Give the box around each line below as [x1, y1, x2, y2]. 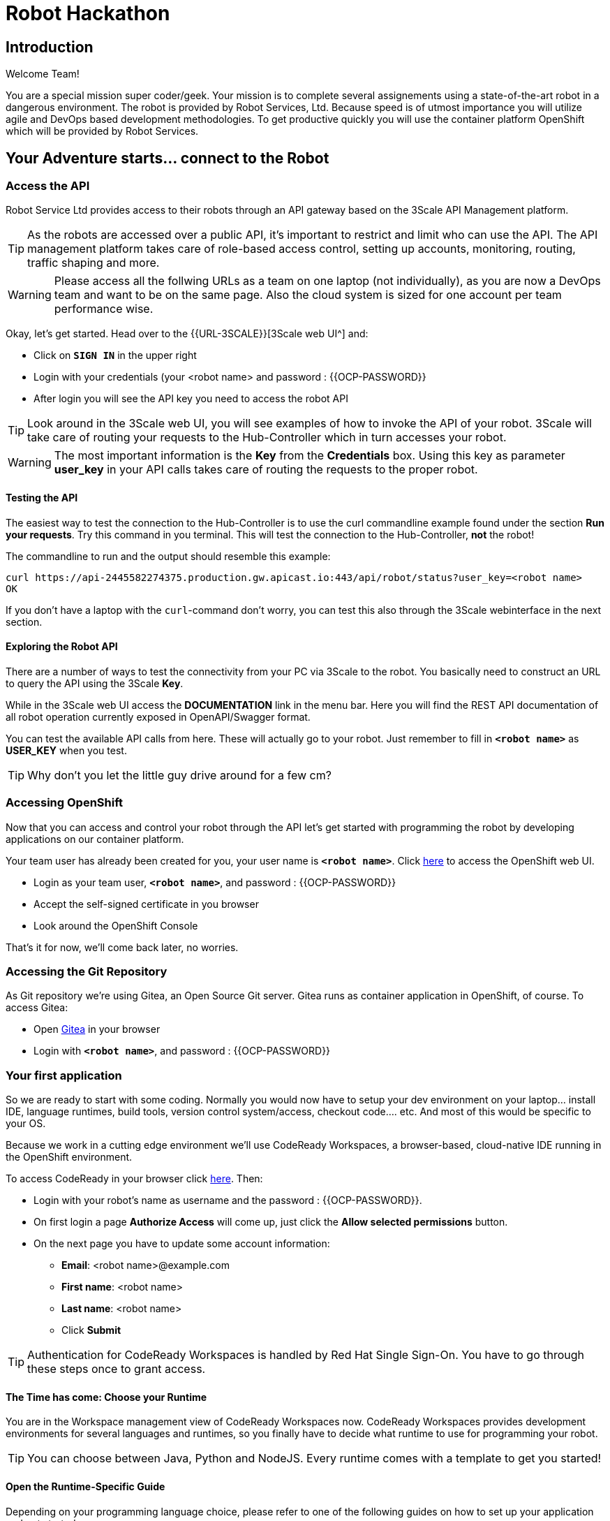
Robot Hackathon [6, 1, 170, 25]
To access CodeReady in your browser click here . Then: [6, 1173, 263, 1185]
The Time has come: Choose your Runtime [6, 1390, 207, 1403]
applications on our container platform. [6, 832, 184, 845]
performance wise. [54, 302, 154, 316]
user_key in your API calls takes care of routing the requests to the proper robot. [54, 462, 478, 477]
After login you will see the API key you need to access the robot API [34, 392, 348, 405]
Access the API [6, 179, 90, 193]
